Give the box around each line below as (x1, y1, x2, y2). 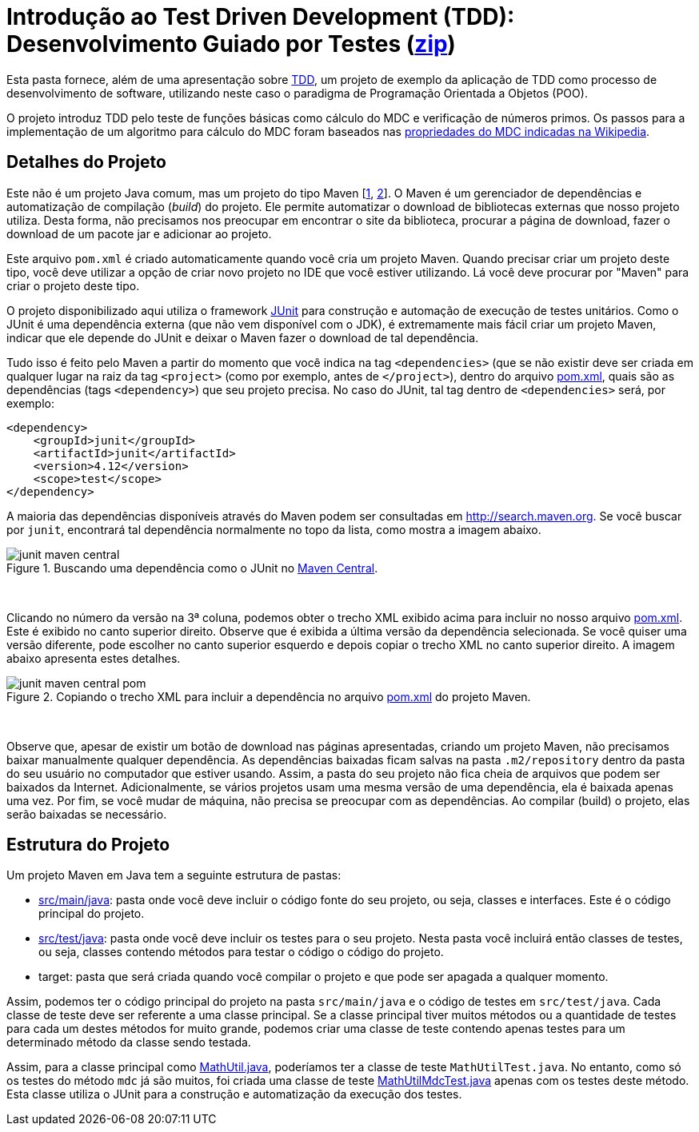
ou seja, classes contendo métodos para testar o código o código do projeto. (38, 945, 444, 959)
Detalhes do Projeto (6, 152, 166, 173)
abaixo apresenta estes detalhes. (6, 651, 181, 665)
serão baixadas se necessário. (6, 807, 167, 821)
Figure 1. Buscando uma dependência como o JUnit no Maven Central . (6, 560, 378, 575)
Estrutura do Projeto (6, 835, 170, 855)
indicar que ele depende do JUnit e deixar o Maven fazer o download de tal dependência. (6, 330, 479, 345)
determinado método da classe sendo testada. (6, 1035, 251, 1050)
